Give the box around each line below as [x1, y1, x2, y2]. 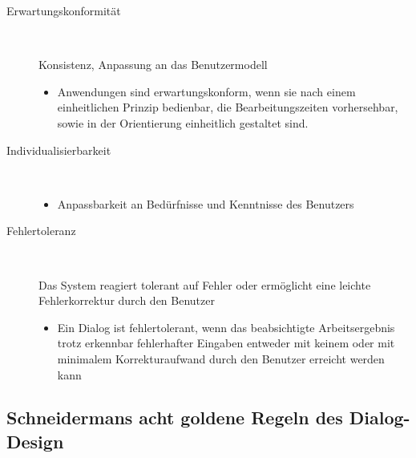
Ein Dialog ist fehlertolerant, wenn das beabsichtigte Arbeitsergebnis [57, 318, 395, 335]
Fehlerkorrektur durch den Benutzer [38, 292, 215, 309]
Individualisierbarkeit [6, 141, 111, 158]
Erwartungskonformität [6, 2, 121, 18]
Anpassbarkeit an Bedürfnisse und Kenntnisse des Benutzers [57, 195, 354, 212]
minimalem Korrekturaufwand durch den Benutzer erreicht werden [57, 350, 385, 367]
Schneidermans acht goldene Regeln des [6, 405, 343, 430]
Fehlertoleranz [6, 222, 76, 239]
